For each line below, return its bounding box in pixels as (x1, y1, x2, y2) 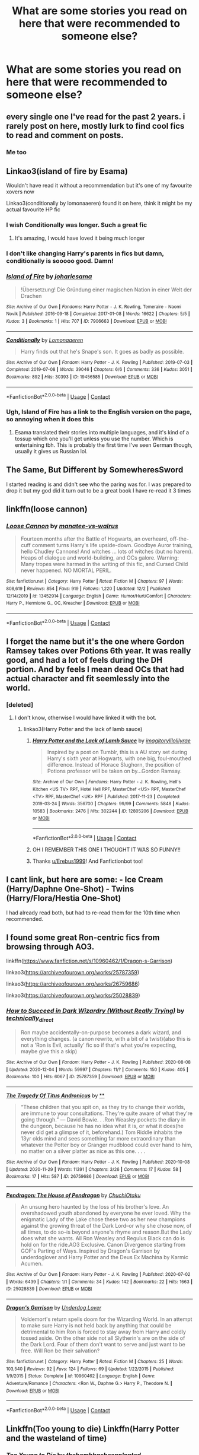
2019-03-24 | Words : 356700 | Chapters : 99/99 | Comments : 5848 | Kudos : (32, 801, 190, 807)
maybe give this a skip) (20, 1047, 78, 1054)
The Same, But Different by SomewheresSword (6, 465, 184, 475)
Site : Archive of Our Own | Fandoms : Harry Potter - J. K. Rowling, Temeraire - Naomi (6, 304, 182, 310)
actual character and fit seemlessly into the (6, 674, 170, 684)
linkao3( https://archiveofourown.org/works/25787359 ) (6, 969, 140, 976)
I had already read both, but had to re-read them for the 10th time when (6, 909, 181, 916)
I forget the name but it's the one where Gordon (6, 636, 185, 646)
